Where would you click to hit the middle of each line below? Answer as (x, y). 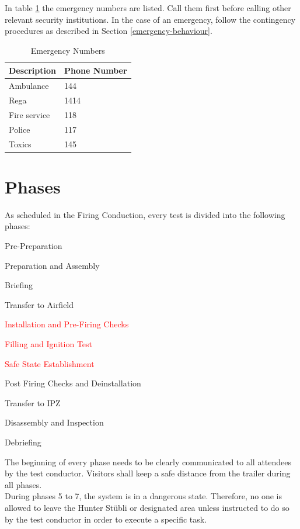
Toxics (20, 144)
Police (20, 129)
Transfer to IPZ (33, 402)
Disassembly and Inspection (54, 422)
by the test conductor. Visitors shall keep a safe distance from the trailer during (148, 473)
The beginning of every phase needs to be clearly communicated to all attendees (148, 461)
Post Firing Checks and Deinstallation (73, 383)
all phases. (23, 484)
